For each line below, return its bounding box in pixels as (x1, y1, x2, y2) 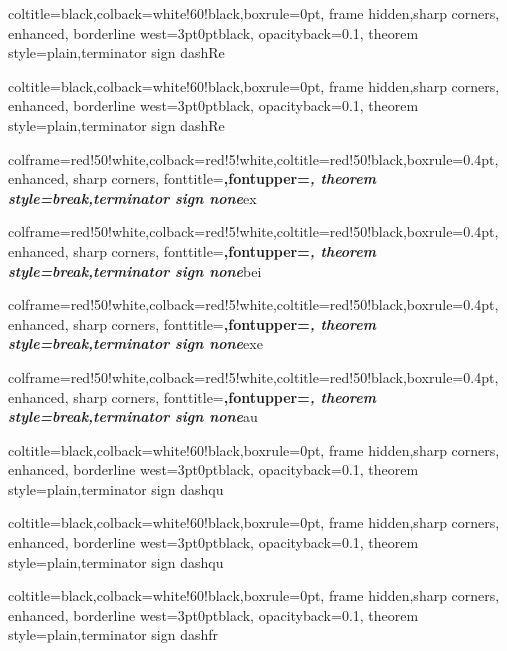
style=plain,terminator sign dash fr (8, 624, 219, 645)
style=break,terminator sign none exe (8, 333, 263, 354)
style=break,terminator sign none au (8, 406, 258, 427)
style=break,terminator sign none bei (8, 260, 262, 281)
